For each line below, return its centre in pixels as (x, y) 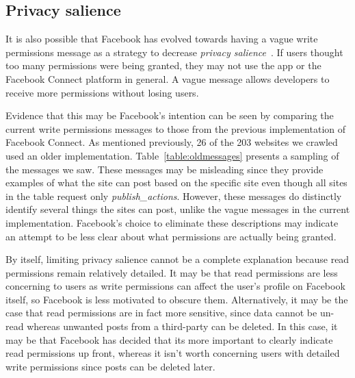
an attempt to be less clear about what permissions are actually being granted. (171, 236)
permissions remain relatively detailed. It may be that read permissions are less (172, 272)
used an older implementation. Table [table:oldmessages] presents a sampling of (172, 155)
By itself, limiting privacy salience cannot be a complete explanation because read (177, 259)
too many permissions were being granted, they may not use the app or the (163, 65)
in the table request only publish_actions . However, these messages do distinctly (174, 196)
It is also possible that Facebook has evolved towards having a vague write (162, 39)
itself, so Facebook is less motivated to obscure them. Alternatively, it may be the (177, 299)
